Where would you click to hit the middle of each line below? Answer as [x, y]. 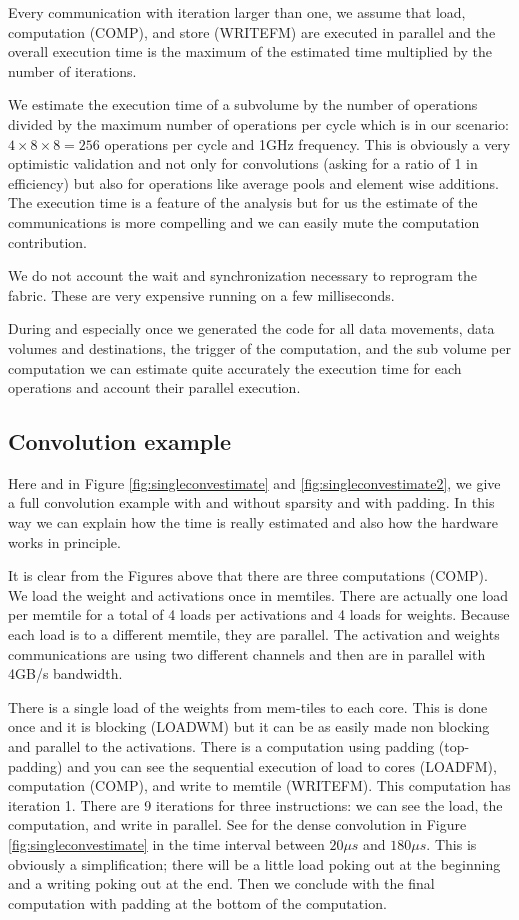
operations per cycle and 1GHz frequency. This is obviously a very [307, 143]
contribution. [48, 241]
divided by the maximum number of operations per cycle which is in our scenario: [258, 123]
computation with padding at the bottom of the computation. [197, 902]
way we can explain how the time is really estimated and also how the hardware [253, 522]
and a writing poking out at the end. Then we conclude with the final [221, 883]
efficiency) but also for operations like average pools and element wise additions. [253, 182]
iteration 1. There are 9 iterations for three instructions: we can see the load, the [255, 804]
